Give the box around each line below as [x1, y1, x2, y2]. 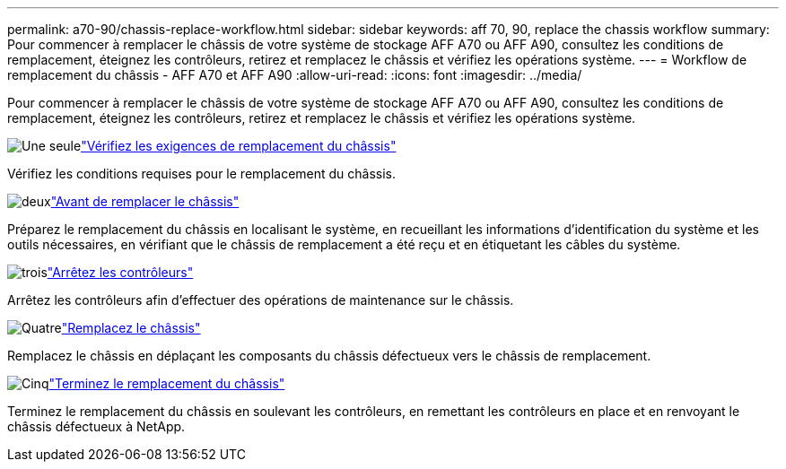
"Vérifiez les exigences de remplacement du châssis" [81, 138, 397, 153]
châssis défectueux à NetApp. [7, 419, 186, 434]
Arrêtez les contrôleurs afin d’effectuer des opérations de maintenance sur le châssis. [7, 292, 514, 308]
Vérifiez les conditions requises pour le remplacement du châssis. [7, 166, 397, 181]
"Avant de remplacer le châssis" [50, 194, 240, 209]
